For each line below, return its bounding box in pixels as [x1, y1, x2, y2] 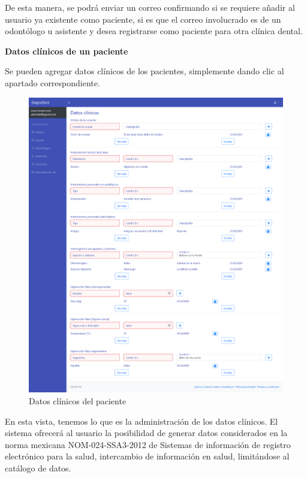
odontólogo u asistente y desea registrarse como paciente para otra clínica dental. [5, 25, 303, 37]
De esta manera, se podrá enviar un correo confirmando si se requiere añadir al [5, 1, 295, 13]
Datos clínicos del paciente [29, 394, 127, 407]
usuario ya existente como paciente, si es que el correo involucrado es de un [5, 13, 281, 25]
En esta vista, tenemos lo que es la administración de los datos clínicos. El [5, 415, 278, 427]
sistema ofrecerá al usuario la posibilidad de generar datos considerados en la [5, 426, 288, 439]
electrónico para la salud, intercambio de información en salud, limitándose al [5, 450, 290, 462]
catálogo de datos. [5, 461, 71, 474]
